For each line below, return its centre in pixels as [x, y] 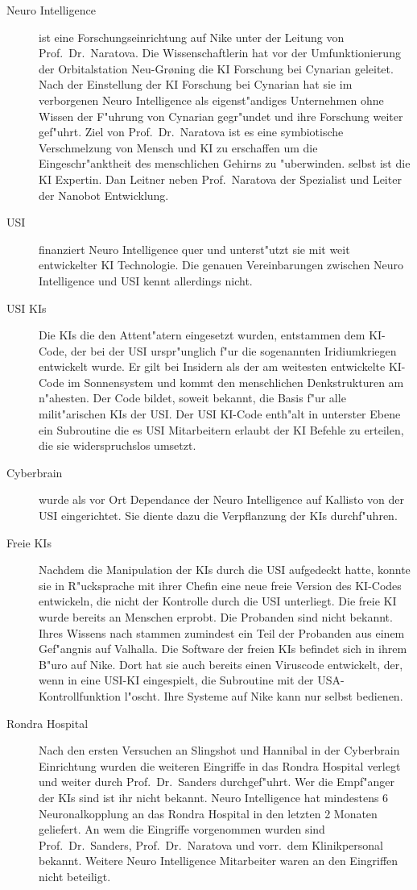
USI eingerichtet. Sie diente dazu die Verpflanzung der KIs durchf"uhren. [218, 516]
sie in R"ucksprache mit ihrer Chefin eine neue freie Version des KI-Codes [220, 585]
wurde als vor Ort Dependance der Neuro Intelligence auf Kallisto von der [222, 499]
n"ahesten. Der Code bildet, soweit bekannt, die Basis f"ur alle [192, 398]
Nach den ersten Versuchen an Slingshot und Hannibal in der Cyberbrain [219, 750]
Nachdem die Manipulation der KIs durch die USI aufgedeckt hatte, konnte [225, 570]
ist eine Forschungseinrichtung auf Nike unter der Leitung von [192, 37]
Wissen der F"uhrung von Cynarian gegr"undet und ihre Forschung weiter [221, 116]
